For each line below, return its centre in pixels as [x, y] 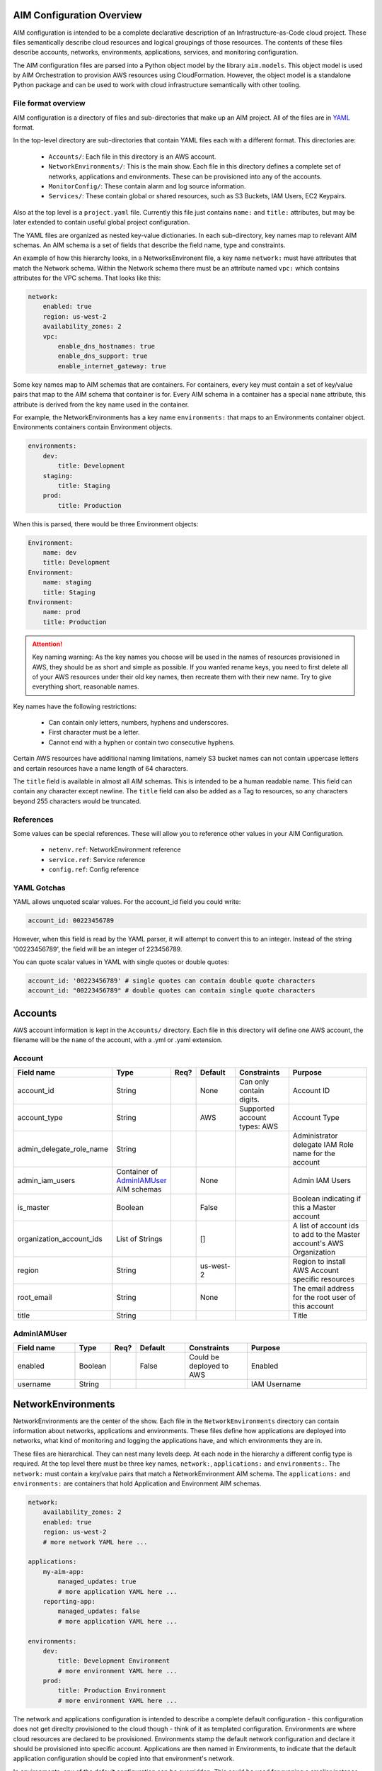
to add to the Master [326, 1235]
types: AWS [259, 1126]
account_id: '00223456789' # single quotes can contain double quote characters [172, 981]
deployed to [209, 1366]
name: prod [62, 612]
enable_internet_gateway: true [112, 366]
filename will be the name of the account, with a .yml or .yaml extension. [118, 1040]
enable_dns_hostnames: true [106, 346]
